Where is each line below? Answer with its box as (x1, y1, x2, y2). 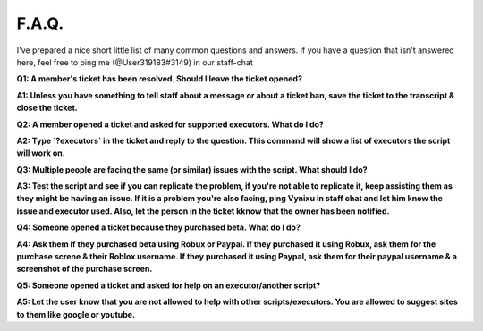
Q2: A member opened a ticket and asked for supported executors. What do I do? (16, 119, 324, 130)
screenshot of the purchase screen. (16, 264, 153, 275)
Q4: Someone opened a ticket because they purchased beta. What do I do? (16, 222, 301, 233)
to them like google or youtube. (16, 309, 136, 319)
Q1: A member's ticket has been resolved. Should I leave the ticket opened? (16, 73, 303, 84)
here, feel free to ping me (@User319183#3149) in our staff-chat (16, 56, 254, 67)
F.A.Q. (16, 13, 64, 33)
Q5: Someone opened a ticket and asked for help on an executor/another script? (16, 280, 321, 291)
